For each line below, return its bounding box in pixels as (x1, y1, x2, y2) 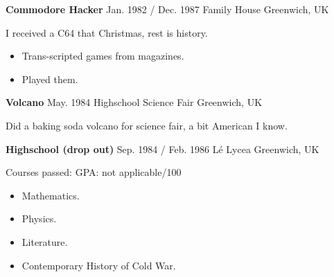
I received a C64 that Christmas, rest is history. (6, 25, 208, 39)
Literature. (21, 234, 68, 249)
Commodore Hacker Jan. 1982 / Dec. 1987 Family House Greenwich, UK (6, 2, 329, 16)
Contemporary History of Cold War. (21, 258, 176, 272)
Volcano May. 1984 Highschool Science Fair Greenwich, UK (6, 95, 263, 109)
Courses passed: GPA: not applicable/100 (6, 165, 182, 179)
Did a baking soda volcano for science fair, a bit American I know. (6, 118, 288, 132)
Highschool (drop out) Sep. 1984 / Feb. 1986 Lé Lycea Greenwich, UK (6, 141, 319, 156)
